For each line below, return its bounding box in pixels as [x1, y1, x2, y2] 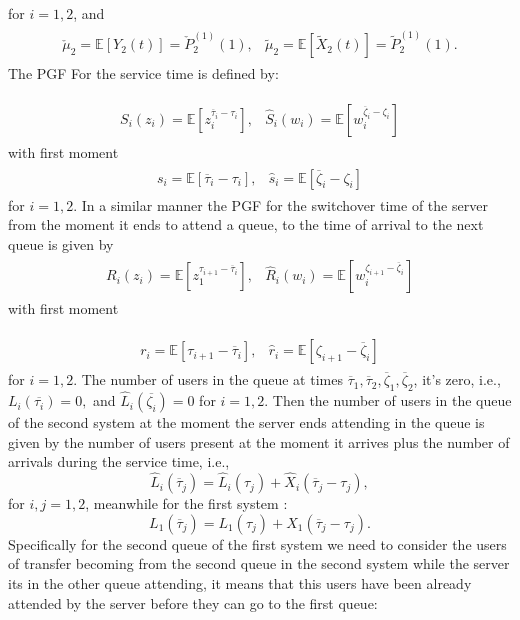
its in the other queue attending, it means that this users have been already [8, 572, 472, 593]
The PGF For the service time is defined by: [8, 63, 279, 84]
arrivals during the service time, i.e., [8, 451, 230, 472]
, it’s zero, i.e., [413, 369, 501, 390]
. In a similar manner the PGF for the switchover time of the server [73, 194, 488, 215]
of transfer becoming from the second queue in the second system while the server [8, 553, 510, 574]
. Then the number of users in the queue [264, 390, 512, 411]
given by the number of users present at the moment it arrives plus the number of [8, 431, 510, 452]
